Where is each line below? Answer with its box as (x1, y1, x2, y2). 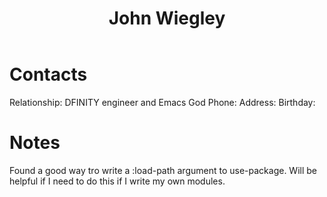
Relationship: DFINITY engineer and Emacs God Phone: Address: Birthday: (9, 96, 316, 108)
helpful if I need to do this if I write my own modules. (9, 175, 226, 187)
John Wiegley (108, 7, 226, 30)
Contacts (9, 63, 88, 86)
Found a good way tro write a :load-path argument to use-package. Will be (9, 164, 318, 176)
